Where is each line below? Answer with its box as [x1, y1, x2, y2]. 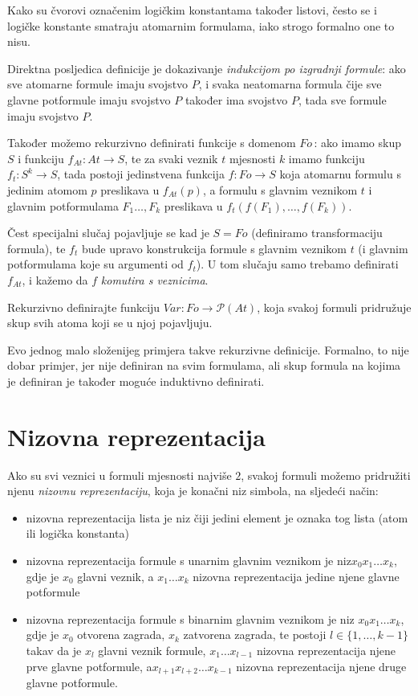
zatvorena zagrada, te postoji [183, 626, 327, 643]
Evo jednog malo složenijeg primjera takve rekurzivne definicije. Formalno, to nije [7, 341, 409, 358]
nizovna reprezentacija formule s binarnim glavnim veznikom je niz [26, 610, 355, 627]
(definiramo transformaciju [251, 224, 383, 241]
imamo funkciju [288, 149, 365, 166]
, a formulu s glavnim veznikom [202, 181, 358, 198]
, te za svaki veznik [124, 149, 218, 166]
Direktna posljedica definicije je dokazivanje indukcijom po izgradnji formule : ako [7, 59, 406, 76]
